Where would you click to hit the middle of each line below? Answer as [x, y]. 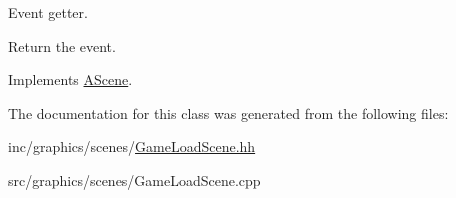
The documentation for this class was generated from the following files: [228, 112]
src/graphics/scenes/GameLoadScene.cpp [134, 179]
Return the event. [62, 45]
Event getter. [48, 12]
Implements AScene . [70, 79]
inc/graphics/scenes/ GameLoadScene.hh [132, 146]
